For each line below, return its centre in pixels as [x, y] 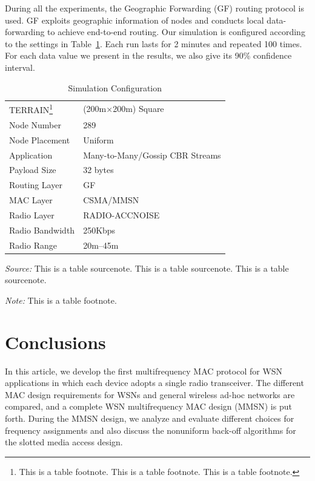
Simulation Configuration [115, 87]
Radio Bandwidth [42, 230]
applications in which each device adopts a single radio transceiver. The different [154, 383]
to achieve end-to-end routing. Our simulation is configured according [176, 32]
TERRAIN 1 [31, 109]
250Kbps [99, 230]
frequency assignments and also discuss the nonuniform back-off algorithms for [151, 430]
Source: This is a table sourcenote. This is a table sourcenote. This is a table [147, 268]
